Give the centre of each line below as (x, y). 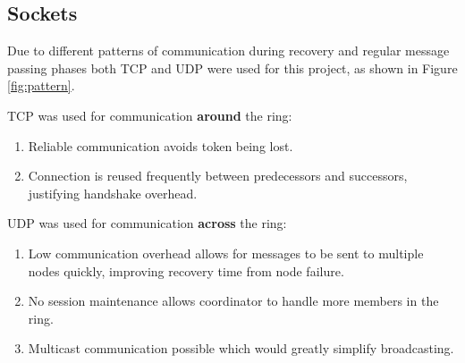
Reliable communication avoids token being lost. (161, 145)
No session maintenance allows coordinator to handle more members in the (233, 301)
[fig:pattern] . (41, 85)
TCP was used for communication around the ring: (150, 115)
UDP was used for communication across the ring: (147, 223)
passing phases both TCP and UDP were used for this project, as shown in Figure (232, 68)
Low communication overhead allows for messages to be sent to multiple (226, 253)
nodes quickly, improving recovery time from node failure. (186, 270)
